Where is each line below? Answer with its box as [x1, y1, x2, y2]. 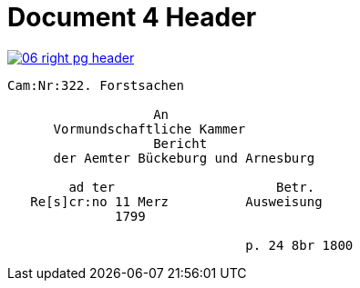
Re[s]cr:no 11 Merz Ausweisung [30, 194, 323, 209]
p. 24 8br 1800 [245, 237, 354, 253]
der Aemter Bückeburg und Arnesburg [53, 150, 315, 165]
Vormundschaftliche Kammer [53, 121, 246, 136]
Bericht [153, 135, 208, 151]
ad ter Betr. [68, 179, 315, 194]
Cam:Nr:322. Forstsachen [7, 77, 184, 93]
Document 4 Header [7, 2, 257, 33]
